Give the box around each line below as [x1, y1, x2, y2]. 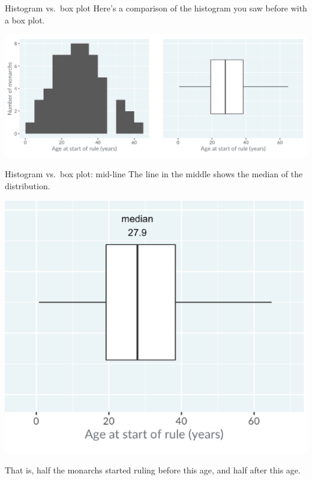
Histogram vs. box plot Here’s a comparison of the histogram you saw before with [5, 2, 307, 14]
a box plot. [5, 13, 45, 26]
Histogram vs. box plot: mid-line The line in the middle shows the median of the [5, 168, 303, 180]
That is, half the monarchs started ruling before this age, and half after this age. [5, 464, 301, 476]
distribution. [5, 179, 50, 192]
